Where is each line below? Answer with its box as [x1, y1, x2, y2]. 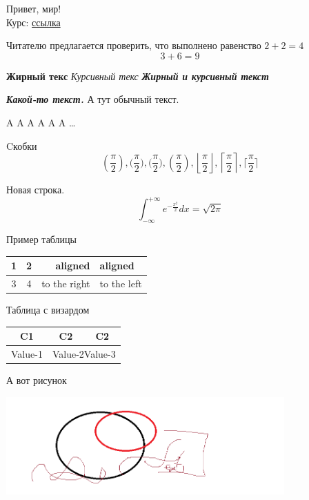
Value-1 [11, 347, 43, 361]
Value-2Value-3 [52, 347, 116, 361]
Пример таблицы [6, 232, 77, 247]
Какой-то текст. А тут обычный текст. [6, 92, 179, 106]
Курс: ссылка [6, 15, 61, 29]
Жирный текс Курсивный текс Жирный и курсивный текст [6, 68, 269, 83]
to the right [41, 276, 90, 290]
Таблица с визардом [6, 302, 90, 317]
